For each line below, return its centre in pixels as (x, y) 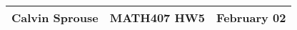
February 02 (251, 17)
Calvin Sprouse (55, 17)
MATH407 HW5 (157, 17)
